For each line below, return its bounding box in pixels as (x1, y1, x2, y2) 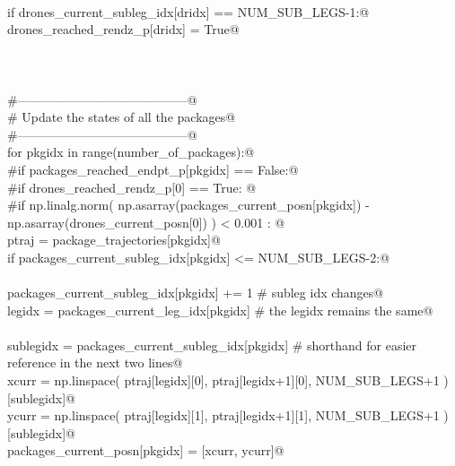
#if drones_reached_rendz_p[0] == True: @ (7, 177, 257, 196)
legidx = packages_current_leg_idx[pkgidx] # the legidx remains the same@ (7, 300, 433, 319)
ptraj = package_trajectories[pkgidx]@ (7, 230, 221, 249)
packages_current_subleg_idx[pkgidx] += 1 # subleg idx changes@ (7, 283, 384, 302)
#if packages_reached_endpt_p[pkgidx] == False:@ (7, 160, 299, 178)
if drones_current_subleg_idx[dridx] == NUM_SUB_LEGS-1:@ (7, 2, 370, 21)
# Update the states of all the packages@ (7, 108, 236, 126)
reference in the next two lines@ (7, 353, 183, 372)
